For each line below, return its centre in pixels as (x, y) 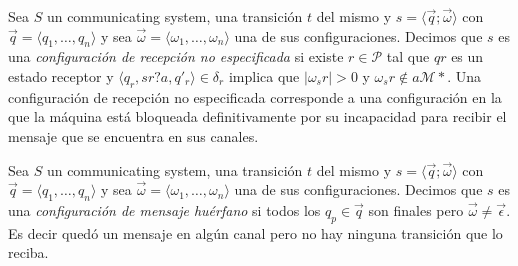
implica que (264, 75)
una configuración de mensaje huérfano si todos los (164, 209)
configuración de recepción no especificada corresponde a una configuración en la (255, 96)
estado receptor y (61, 75)
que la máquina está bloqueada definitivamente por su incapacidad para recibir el (257, 116)
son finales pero (416, 209)
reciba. (28, 252)
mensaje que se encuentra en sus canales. (133, 135)
